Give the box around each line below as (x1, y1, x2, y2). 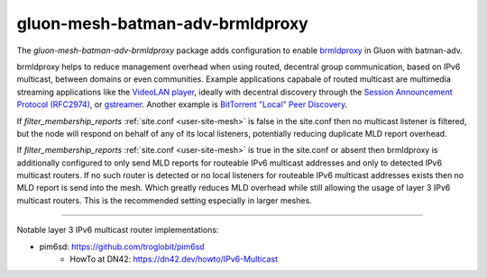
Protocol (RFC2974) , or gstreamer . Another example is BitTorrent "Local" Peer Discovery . (16, 99, 347, 110)
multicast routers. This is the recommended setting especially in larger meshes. (16, 194, 313, 206)
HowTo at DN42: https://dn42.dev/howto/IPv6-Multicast (69, 254, 279, 265)
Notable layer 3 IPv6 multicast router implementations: (16, 225, 219, 236)
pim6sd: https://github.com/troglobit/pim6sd (39, 241, 205, 252)
